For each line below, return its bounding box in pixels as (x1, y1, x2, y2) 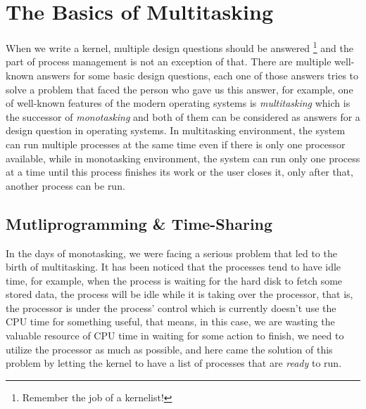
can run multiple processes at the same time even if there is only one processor (6, 136, 346, 151)
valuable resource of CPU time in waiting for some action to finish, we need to (6, 328, 344, 343)
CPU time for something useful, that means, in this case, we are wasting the (6, 314, 335, 329)
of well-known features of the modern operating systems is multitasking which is (6, 96, 351, 110)
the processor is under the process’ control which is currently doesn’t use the (6, 300, 336, 315)
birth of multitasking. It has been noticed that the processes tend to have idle (6, 259, 341, 274)
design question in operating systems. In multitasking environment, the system (6, 123, 346, 138)
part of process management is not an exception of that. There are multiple (6, 54, 332, 69)
